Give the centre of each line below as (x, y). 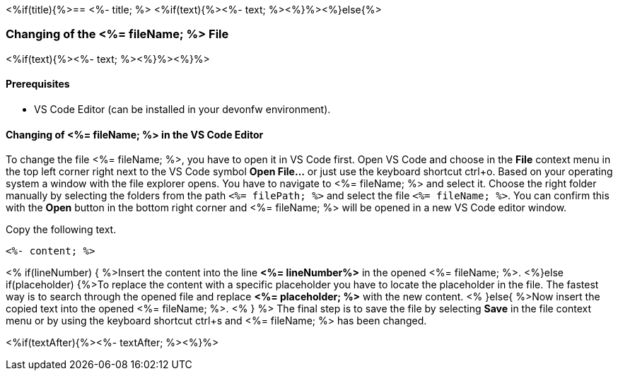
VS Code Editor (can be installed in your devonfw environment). (182, 109)
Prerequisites (38, 84)
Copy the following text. (61, 230)
